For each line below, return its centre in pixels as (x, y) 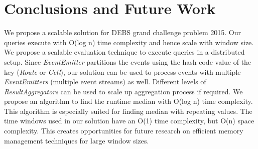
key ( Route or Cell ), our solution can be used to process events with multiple (122, 71)
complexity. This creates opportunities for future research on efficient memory (124, 131)
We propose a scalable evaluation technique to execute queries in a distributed (124, 52)
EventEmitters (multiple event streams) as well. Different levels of (105, 82)
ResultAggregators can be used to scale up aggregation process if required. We (123, 91)
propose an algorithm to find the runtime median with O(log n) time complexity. (128, 101)
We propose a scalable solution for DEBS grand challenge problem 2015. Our (122, 32)
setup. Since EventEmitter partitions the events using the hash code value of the (128, 61)
